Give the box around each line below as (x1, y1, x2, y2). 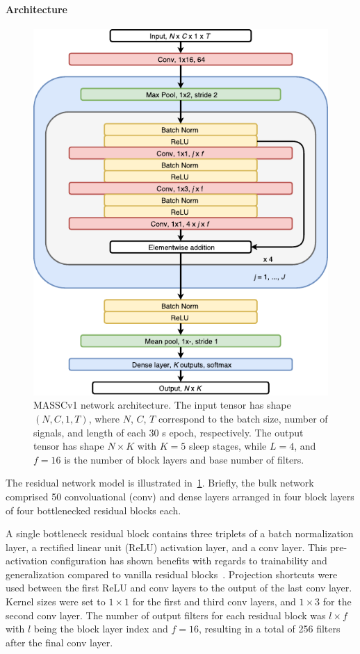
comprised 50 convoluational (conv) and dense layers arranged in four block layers (6, 489, 354, 503)
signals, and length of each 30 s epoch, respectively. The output (33, 425, 304, 439)
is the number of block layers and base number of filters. (64, 452, 304, 466)
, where (88, 411, 120, 425)
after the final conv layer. (6, 635, 113, 649)
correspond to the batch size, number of (158, 411, 328, 425)
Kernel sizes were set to (6, 594, 106, 609)
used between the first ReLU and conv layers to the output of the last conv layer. (6, 580, 352, 595)
